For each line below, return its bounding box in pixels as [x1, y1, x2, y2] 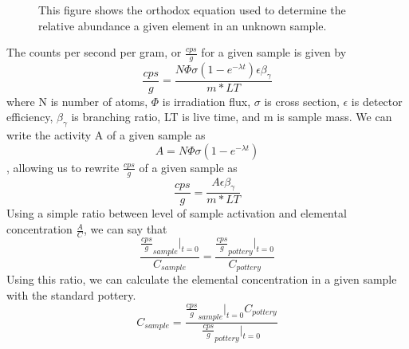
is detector [351, 92, 403, 109]
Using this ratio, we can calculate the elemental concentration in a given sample [6, 271, 397, 288]
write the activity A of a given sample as [6, 127, 206, 143]
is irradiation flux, [162, 92, 251, 109]
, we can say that [83, 221, 167, 237]
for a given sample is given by [201, 44, 347, 61]
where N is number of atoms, [6, 92, 148, 109]
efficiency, [6, 108, 53, 125]
